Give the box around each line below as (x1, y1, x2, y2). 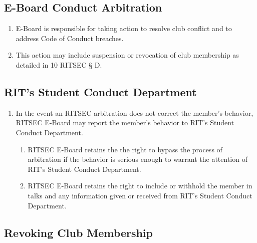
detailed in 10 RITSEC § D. (16, 59, 102, 70)
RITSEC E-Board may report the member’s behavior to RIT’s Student (16, 117, 234, 128)
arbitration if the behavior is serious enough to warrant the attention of (28, 154, 247, 164)
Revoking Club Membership (4, 224, 153, 240)
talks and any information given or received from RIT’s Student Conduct (28, 190, 252, 200)
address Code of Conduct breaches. (16, 33, 124, 43)
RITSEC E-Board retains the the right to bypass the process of (28, 144, 222, 154)
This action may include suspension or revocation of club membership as (16, 50, 239, 60)
